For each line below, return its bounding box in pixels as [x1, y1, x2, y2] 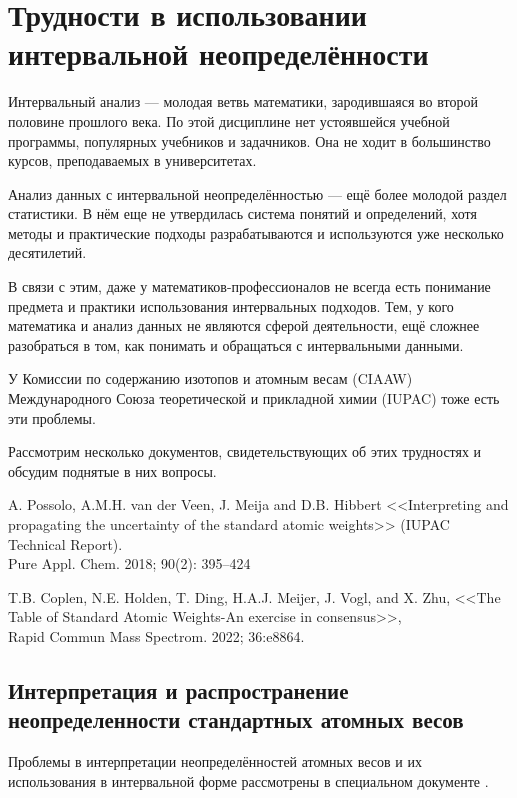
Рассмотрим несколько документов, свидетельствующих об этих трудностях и [8, 441, 482, 462]
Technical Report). [8, 533, 123, 554]
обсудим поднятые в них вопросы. [8, 460, 217, 481]
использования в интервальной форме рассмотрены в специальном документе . [8, 770, 489, 791]
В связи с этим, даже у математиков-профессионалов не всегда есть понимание [8, 276, 491, 297]
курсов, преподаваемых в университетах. [8, 150, 257, 171]
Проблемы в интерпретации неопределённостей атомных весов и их [8, 751, 422, 772]
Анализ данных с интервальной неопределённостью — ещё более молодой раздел [8, 183, 507, 204]
